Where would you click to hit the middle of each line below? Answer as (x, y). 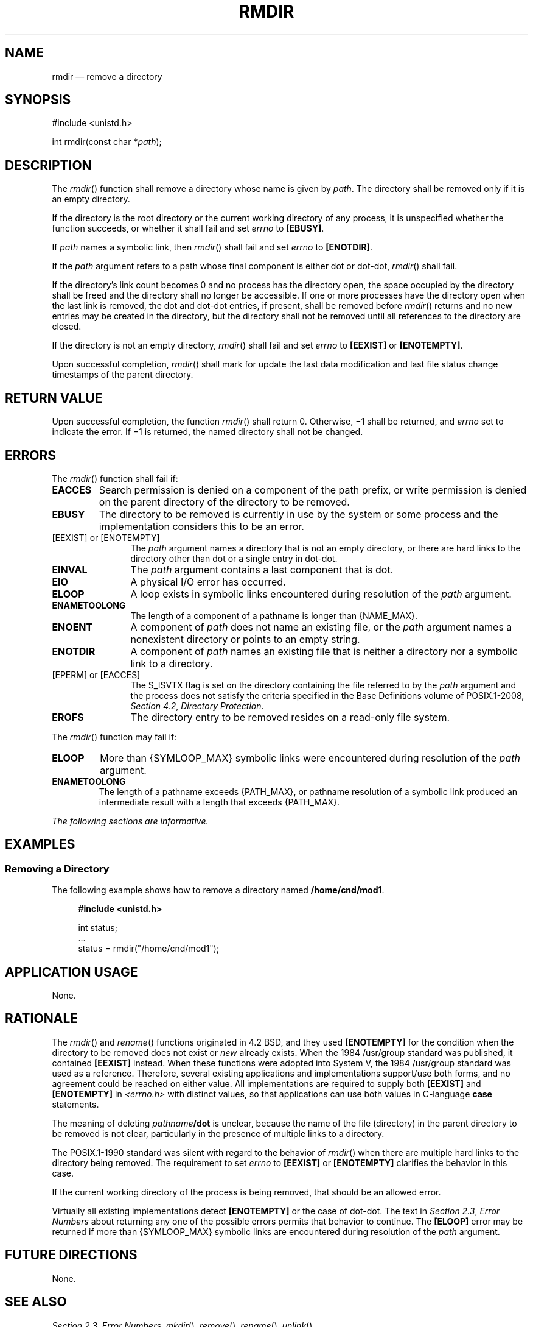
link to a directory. (172, 663)
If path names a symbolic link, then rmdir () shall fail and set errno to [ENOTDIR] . (212, 247)
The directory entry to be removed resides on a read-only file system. (291, 717)
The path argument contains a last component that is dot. (262, 569)
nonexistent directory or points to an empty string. (245, 639)
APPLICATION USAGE (71, 972)
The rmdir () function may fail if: (114, 737)
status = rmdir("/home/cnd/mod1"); (149, 949)
